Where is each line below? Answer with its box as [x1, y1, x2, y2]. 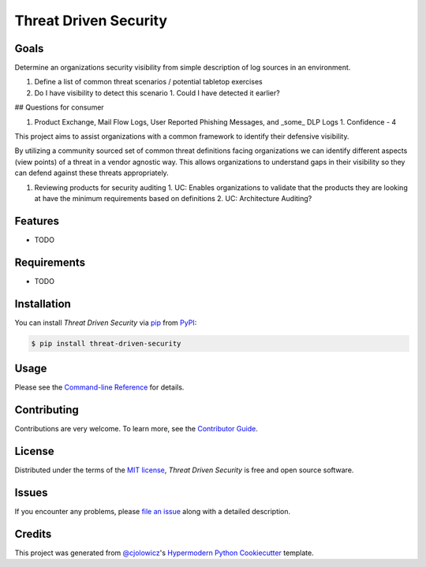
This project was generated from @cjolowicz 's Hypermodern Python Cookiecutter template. [14, 548, 315, 558]
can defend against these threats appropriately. [14, 168, 169, 177]
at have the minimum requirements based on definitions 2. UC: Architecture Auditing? [34, 193, 312, 203]
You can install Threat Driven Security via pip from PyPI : [14, 318, 197, 327]
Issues [14, 486, 48, 499]
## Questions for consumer [14, 103, 104, 112]
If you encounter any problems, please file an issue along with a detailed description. [14, 506, 291, 516]
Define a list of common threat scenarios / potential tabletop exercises [34, 77, 263, 87]
